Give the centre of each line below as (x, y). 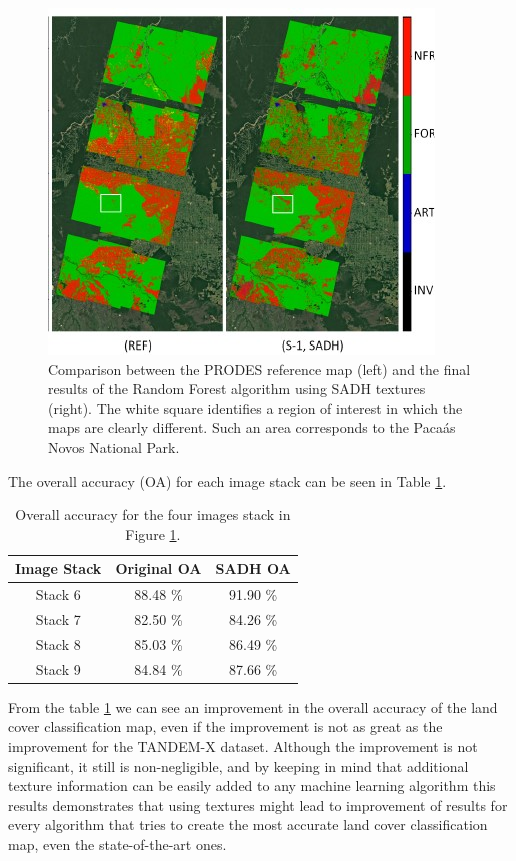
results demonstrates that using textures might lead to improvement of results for (258, 804)
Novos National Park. (114, 446)
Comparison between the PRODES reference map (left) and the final (259, 368)
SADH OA (253, 568)
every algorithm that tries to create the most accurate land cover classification (248, 824)
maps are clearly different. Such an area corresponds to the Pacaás (252, 427)
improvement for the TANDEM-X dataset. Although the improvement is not (243, 746)
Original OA (158, 568)
